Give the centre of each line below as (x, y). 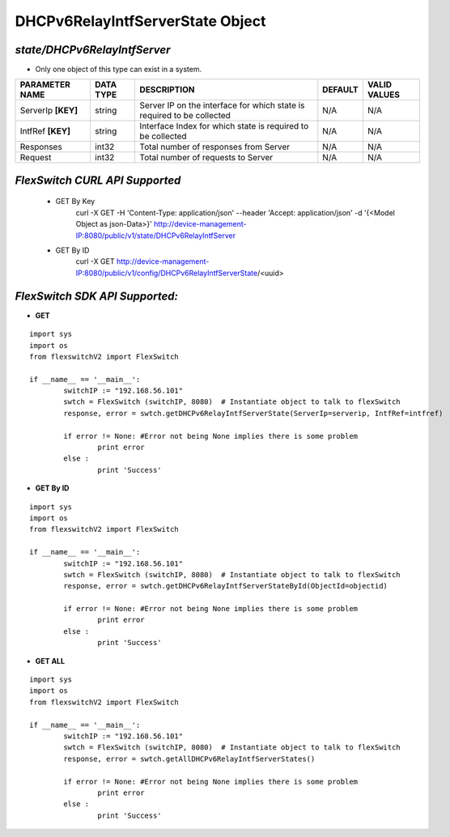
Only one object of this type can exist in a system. (119, 70)
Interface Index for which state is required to (224, 126)
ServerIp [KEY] (49, 111)
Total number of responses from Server (215, 147)
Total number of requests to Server (206, 158)
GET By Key (75, 202)
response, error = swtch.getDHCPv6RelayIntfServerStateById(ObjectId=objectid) (226, 586)
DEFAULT (341, 90)
